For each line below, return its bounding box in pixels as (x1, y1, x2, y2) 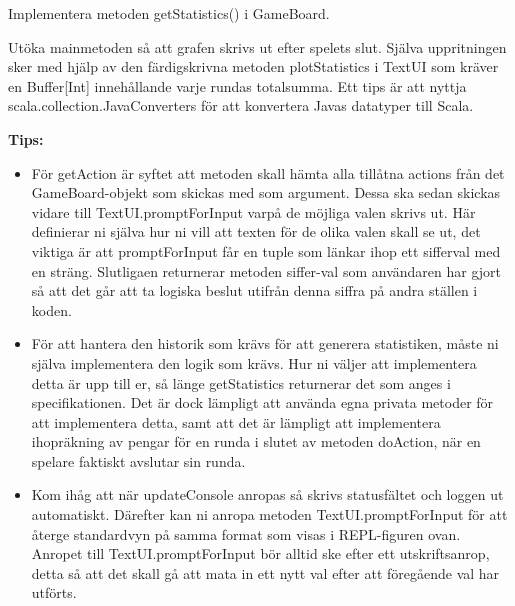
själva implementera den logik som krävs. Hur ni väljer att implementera (31, 352, 477, 373)
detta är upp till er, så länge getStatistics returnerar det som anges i (31, 372, 451, 393)
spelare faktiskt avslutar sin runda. (31, 450, 246, 471)
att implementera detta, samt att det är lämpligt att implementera (31, 411, 441, 432)
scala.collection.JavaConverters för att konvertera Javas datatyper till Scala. (8, 95, 474, 116)
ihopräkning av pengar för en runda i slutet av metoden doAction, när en (31, 431, 481, 452)
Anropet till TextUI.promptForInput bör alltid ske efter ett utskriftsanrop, (31, 543, 490, 564)
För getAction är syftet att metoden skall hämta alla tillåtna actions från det (31, 162, 505, 183)
